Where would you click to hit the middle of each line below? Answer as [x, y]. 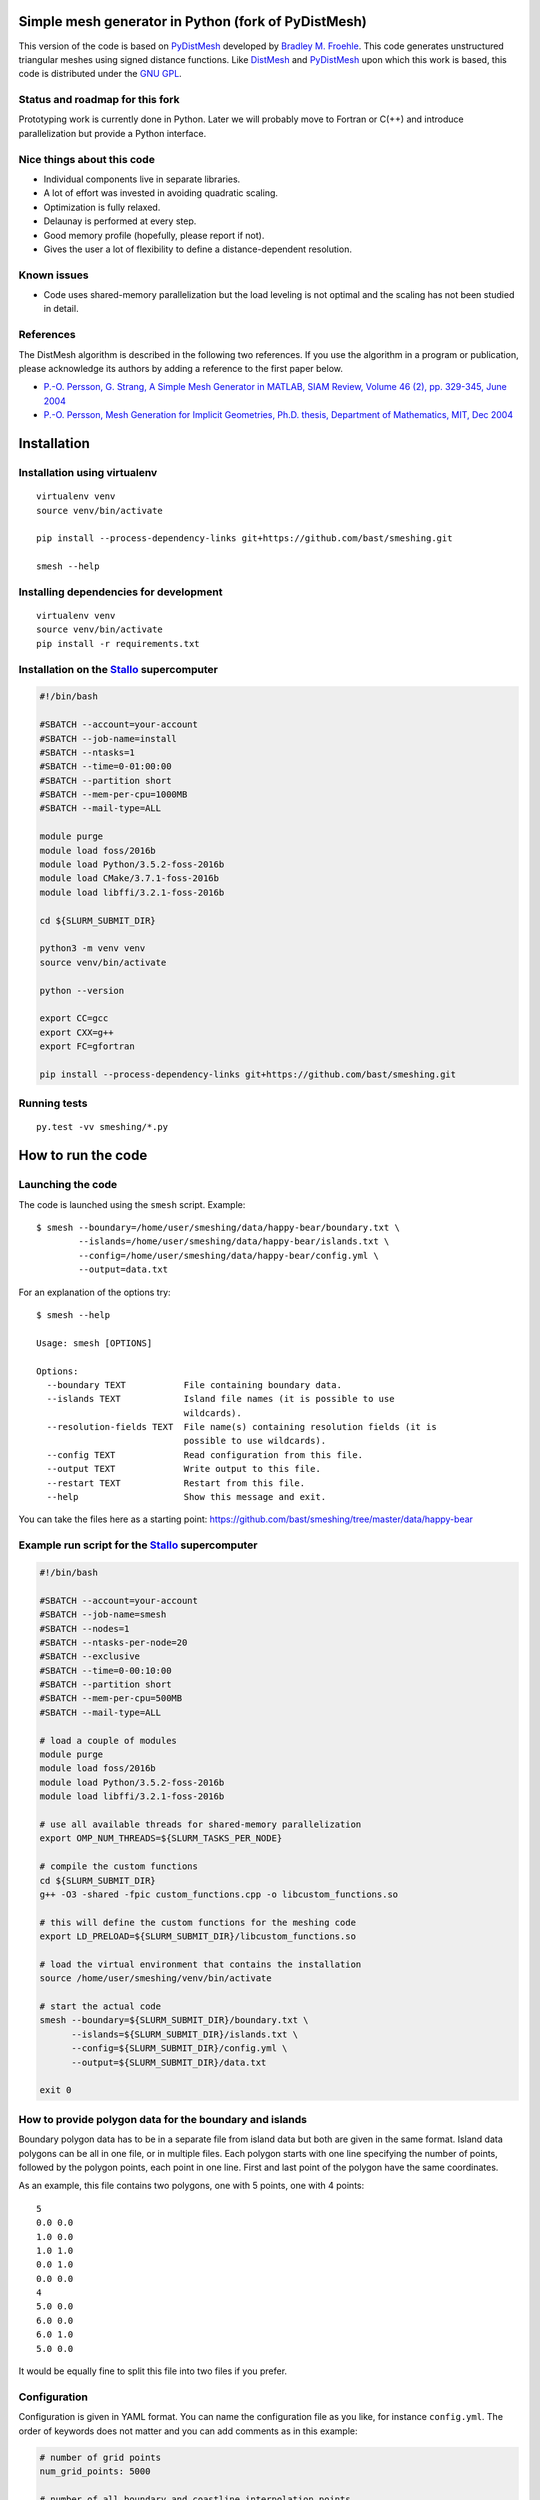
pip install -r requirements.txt [118, 643]
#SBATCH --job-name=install [108, 738]
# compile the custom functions [119, 1866]
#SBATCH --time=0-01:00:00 [105, 766]
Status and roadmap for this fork [99, 100]
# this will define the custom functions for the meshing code [198, 1922]
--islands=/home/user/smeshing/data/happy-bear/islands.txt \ [234, 1241]
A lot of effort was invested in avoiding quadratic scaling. [161, 193]
